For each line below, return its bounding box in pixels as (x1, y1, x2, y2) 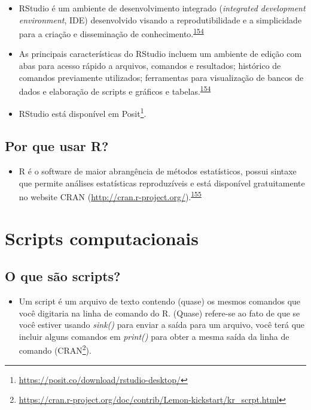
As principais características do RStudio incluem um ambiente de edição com (19, 47, 302, 60)
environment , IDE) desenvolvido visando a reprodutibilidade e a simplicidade (19, 13, 302, 26)
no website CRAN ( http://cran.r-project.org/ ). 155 (19, 189, 202, 203)
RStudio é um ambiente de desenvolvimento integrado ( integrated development (19, 2, 306, 14)
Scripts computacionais (5, 225, 199, 250)
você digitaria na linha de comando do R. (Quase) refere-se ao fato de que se (19, 306, 300, 319)
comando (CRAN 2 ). (19, 342, 92, 356)
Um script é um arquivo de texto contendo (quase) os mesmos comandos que (19, 294, 301, 307)
